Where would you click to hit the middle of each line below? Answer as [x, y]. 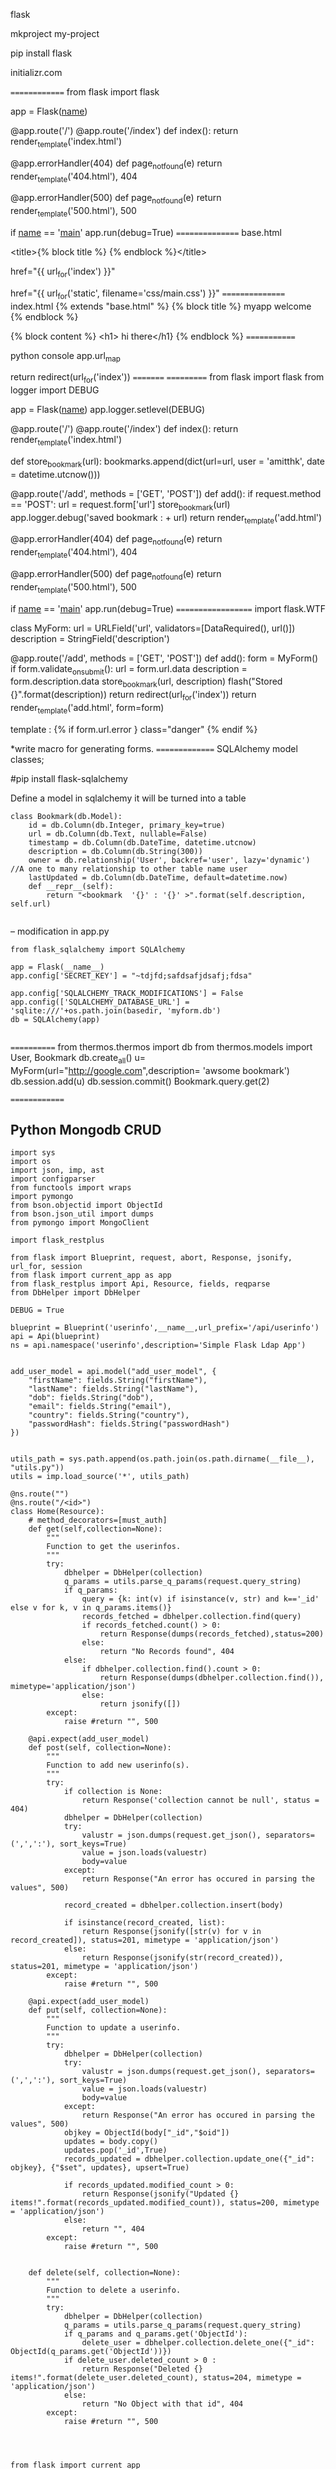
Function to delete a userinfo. [114, 2290]
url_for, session [46, 1267]
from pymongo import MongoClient [80, 1223]
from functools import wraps [71, 1188]
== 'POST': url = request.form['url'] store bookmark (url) [120, 505]
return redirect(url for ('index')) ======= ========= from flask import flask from [167, 378]
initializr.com [36, 72]
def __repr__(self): [71, 886]
